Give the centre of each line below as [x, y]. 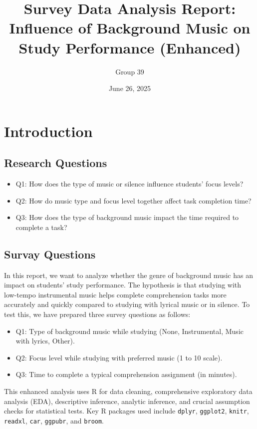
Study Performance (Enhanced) [130, 47]
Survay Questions [50, 254]
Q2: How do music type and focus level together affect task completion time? [133, 200]
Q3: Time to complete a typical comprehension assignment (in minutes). [126, 374]
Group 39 [130, 71]
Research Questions [56, 163]
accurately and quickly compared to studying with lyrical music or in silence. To [127, 304]
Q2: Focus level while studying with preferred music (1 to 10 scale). [119, 357]
